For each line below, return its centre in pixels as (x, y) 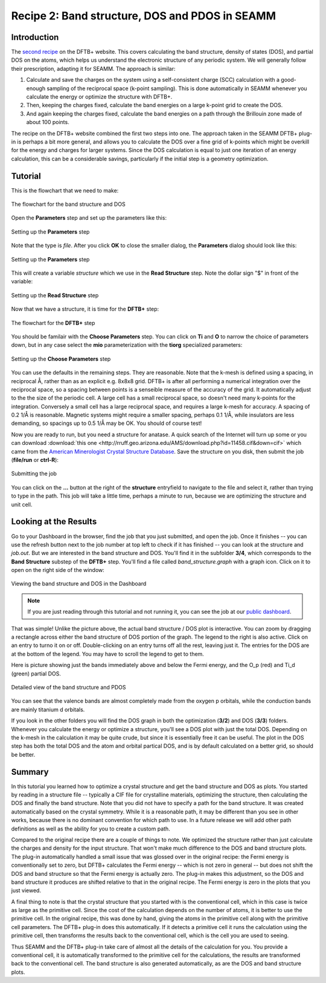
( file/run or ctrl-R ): (35, 460)
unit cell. (22, 504)
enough (36, 88)
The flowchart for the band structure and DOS (69, 204)
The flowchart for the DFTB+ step (53, 323)
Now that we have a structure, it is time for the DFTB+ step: (85, 309)
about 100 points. (48, 122)
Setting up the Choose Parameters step (61, 359)
